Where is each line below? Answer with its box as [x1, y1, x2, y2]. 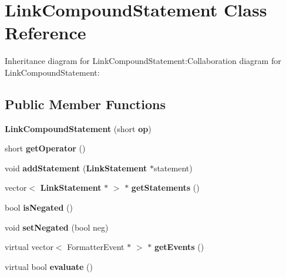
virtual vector [5, 241, 53, 253]
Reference [5, 21, 86, 45]
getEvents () [154, 241, 204, 253]
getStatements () [131, 181, 200, 194]
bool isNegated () [5, 201, 73, 214]
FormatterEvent [67, 241, 125, 253]
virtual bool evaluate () [5, 260, 93, 272]
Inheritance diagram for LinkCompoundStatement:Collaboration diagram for [5, 55, 281, 67]
